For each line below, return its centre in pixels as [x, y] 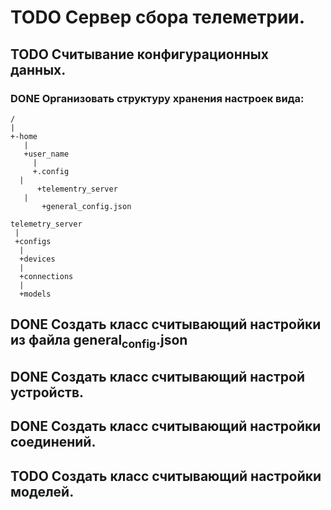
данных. [38, 69]
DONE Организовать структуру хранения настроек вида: [157, 98]
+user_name [46, 154]
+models [35, 294]
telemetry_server [46, 224]
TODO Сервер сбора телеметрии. [158, 17]
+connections [46, 276]
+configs [33, 241]
